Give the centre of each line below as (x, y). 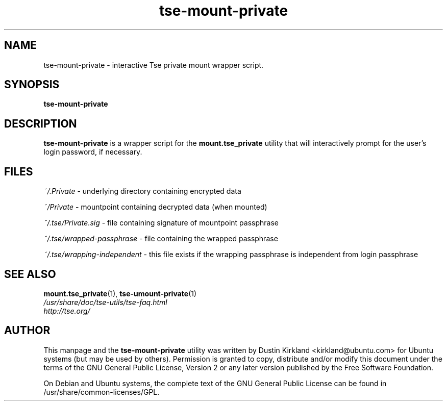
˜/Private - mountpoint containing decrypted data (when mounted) (155, 207)
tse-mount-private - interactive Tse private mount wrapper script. (154, 65)
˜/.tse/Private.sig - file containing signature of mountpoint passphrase (161, 223)
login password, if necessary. (93, 152)
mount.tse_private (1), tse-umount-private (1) (120, 293)
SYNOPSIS (32, 85)
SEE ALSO (30, 274)
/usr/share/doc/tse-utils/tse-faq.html (105, 302)
